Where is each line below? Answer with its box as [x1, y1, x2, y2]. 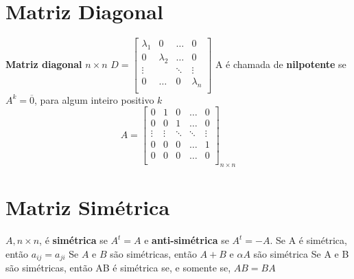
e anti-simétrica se [144, 233, 229, 247]
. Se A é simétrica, [270, 233, 347, 247]
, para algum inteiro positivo [34, 92, 154, 107]
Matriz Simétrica [5, 193, 170, 221]
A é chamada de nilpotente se [215, 56, 346, 71]
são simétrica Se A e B [253, 246, 349, 260]
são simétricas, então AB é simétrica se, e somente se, [5, 260, 231, 275]
